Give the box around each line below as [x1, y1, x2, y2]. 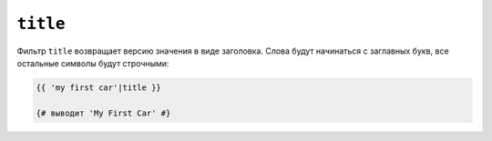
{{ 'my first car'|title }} [36, 82, 161, 93]
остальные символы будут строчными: [16, 57, 169, 68]
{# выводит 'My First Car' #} [36, 107, 171, 118]
